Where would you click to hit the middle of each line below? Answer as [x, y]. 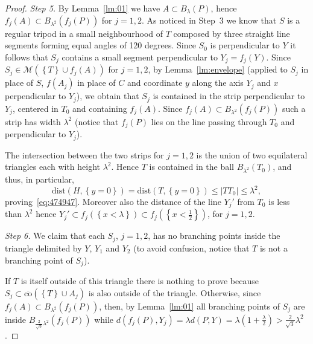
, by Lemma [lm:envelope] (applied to [218, 69]
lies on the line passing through [209, 121]
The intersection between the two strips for [84, 154]
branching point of [39, 260]
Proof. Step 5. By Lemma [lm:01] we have [83, 8]
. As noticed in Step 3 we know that [209, 20]
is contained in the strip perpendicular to [229, 96]
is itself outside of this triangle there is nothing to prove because [140, 280]
